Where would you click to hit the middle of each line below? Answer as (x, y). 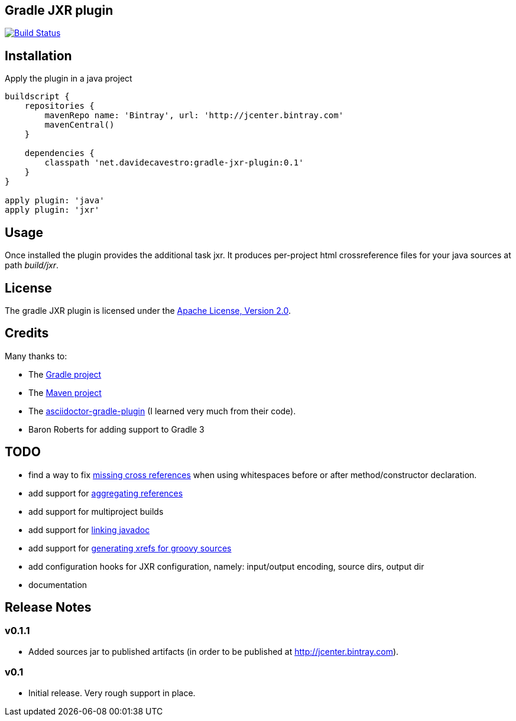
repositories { (59, 106)
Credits (27, 333)
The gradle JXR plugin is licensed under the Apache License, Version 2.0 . (148, 310)
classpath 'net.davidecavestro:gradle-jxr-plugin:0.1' (174, 163)
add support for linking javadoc (89, 530)
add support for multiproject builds (96, 511)
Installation (38, 56)
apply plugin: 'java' (55, 201)
